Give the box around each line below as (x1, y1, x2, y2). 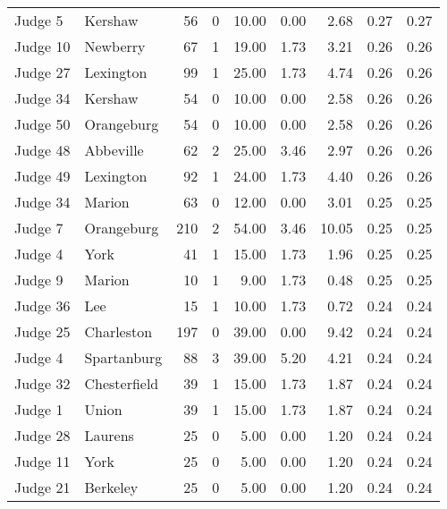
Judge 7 (14, 217, 63, 238)
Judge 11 (14, 451, 71, 471)
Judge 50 (14, 114, 71, 134)
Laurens (84, 425, 134, 445)
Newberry (84, 36, 146, 56)
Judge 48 (14, 140, 71, 160)
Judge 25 (14, 321, 71, 342)
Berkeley (84, 477, 139, 497)
